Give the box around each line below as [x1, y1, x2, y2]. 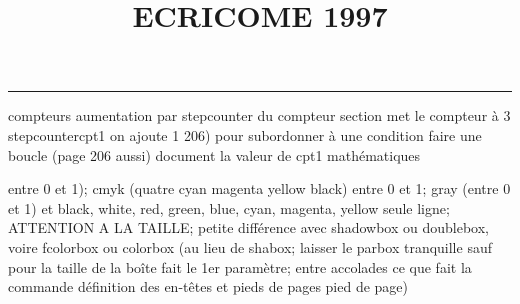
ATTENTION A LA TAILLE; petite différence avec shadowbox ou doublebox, [8, 217, 489, 238]
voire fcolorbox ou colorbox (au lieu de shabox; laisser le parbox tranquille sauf [8, 236, 492, 257]
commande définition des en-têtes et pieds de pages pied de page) [8, 276, 409, 297]
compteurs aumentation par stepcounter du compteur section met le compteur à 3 [8, 105, 511, 126]
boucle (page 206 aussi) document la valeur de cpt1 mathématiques [8, 144, 421, 165]
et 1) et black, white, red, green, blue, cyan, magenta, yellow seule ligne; [8, 197, 450, 218]
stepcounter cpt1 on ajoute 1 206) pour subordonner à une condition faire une [8, 124, 482, 145]
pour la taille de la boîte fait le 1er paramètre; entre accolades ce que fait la [8, 256, 472, 277]
